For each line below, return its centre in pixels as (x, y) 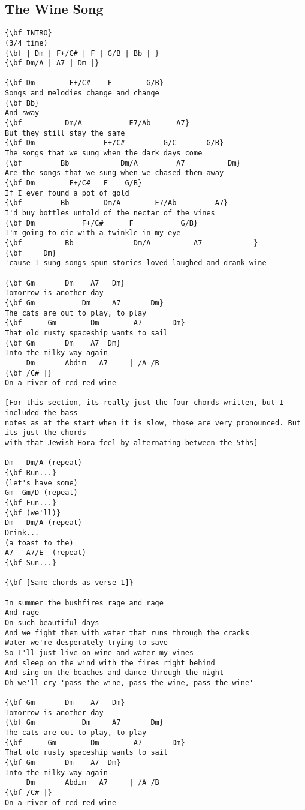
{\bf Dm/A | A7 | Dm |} (52, 63)
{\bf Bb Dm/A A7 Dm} (123, 163)
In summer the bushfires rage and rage (84, 603)
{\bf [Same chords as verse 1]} (69, 583)
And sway (22, 113)
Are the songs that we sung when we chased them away (114, 173)
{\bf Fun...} (31, 503)
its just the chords (46, 433)
